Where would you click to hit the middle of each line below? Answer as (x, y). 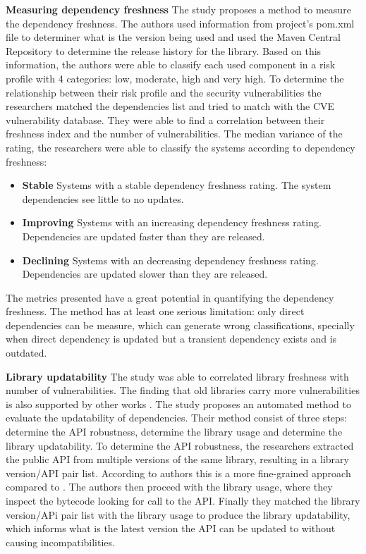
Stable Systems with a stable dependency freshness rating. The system (177, 185)
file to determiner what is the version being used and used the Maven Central (173, 37)
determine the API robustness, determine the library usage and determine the (174, 432)
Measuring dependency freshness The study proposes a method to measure (178, 9)
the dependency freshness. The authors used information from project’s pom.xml (180, 23)
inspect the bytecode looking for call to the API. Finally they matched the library (183, 500)
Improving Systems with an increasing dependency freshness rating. (172, 222)
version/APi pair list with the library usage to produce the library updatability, (178, 514)
